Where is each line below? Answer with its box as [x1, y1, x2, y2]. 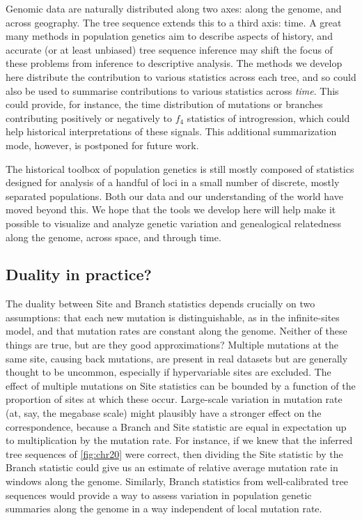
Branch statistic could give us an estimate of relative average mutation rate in [6, 460, 338, 475]
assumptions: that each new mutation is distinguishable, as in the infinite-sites [6, 309, 340, 324]
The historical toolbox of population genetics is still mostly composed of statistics [6, 161, 354, 176]
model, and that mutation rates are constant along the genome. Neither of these [6, 323, 347, 338]
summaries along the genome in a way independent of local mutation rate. [6, 501, 322, 516]
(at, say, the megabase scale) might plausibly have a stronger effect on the [6, 406, 322, 420]
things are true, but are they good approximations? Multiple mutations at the [6, 337, 338, 352]
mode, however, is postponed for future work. [6, 137, 199, 152]
